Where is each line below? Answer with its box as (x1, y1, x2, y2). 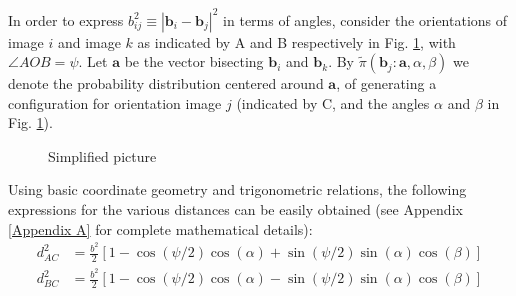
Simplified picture (48, 145, 157, 166)
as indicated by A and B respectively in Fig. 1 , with (137, 31, 456, 52)
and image (57, 31, 121, 52)
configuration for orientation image (8, 92, 222, 113)
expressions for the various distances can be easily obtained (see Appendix (8, 199, 463, 220)
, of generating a (336, 73, 437, 94)
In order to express (8, 9, 124, 30)
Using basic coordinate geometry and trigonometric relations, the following (8, 179, 467, 200)
